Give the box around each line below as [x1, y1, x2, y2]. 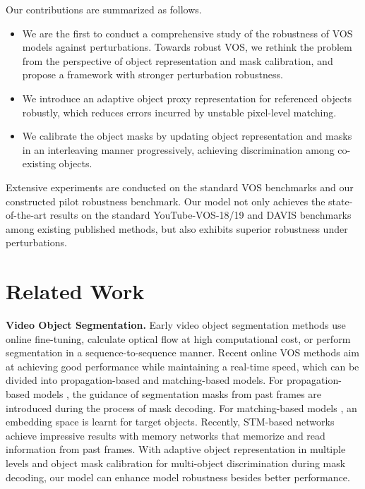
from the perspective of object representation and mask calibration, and [22, 53, 333, 68]
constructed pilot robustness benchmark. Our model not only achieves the [6, 193, 325, 208]
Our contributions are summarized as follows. [6, 2, 202, 16]
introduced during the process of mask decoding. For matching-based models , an [6, 400, 357, 415]
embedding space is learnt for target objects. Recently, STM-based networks [6, 414, 335, 429]
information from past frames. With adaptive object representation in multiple [6, 442, 346, 457]
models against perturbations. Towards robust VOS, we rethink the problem [22, 40, 352, 54]
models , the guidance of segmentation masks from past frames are [32, 387, 322, 401]
